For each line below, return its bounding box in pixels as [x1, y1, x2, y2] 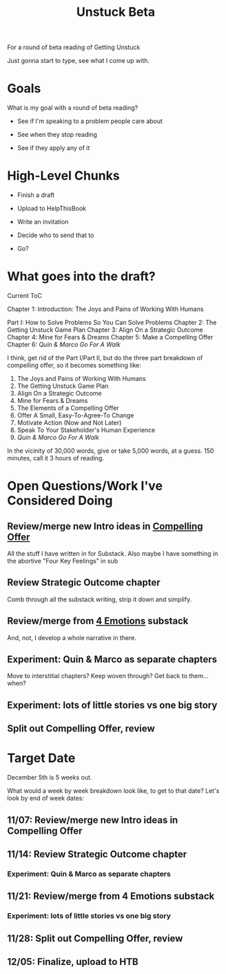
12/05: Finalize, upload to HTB [7, 955, 139, 968]
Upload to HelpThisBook [17, 205, 87, 213]
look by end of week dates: [7, 794, 84, 803]
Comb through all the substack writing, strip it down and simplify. [7, 595, 192, 603]
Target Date [7, 751, 76, 766]
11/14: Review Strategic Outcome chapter [7, 848, 187, 860]
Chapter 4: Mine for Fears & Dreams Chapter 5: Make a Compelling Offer [7, 333, 214, 341]
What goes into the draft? [7, 269, 156, 284]
